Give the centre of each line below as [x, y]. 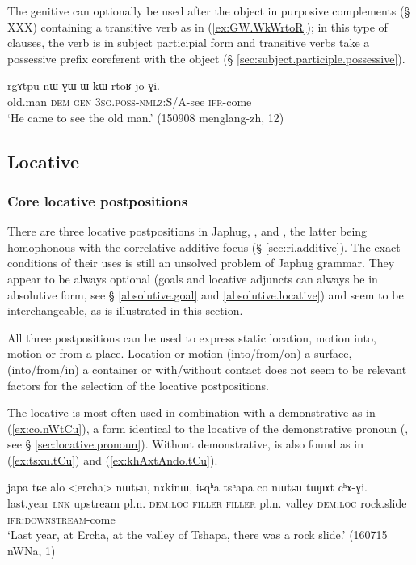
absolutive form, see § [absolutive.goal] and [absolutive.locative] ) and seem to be [206, 294]
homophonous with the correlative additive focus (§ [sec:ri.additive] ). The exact [204, 246]
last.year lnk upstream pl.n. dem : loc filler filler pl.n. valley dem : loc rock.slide [207, 503]
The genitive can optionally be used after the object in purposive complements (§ [209, 11]
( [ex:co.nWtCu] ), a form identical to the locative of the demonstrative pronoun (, [208, 428]
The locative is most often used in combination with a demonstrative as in [191, 412]
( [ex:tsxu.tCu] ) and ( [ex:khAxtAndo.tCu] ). [113, 459]
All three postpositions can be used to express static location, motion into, [192, 337]
